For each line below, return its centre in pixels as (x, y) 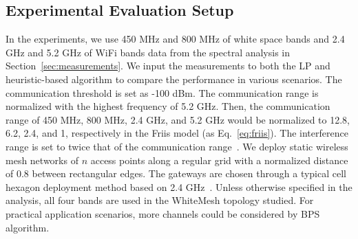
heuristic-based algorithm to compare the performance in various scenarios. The (174, 79)
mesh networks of (42, 160)
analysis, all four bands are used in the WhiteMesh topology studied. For (160, 200)
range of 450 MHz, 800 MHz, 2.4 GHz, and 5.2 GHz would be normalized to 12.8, (178, 119)
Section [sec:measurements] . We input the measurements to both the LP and (168, 66)
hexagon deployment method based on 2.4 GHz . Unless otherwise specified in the (179, 186)
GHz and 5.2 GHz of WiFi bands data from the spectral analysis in (148, 52)
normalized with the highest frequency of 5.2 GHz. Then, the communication (168, 106)
